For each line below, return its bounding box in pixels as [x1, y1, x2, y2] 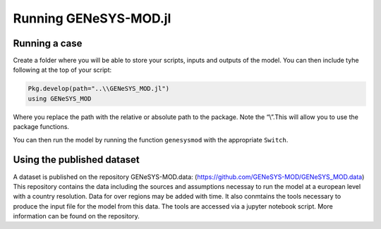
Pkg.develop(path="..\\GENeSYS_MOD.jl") [28, 85, 169, 93]
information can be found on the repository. [13, 212, 140, 221]
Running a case [13, 37, 83, 49]
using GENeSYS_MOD [28, 94, 92, 102]
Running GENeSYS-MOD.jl [13, 11, 171, 26]
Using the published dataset [13, 154, 140, 166]
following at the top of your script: [13, 66, 112, 74]
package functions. [13, 123, 70, 131]
